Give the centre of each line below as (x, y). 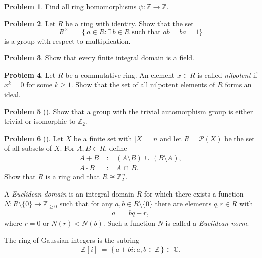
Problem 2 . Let (30, 23)
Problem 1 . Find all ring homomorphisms (70, 6)
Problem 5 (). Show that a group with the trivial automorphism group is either (129, 111)
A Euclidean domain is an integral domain (69, 193)
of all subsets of (28, 148)
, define (116, 148)
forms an (238, 84)
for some (39, 84)
